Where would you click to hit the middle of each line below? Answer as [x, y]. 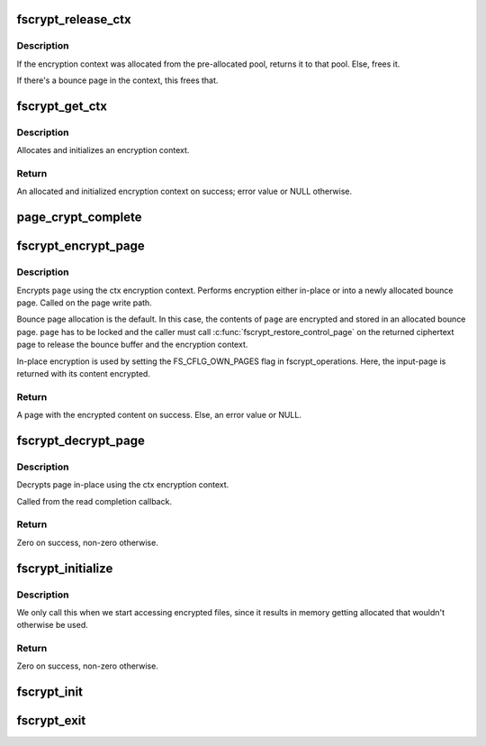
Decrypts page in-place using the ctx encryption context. [123, 485]
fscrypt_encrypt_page [81, 246]
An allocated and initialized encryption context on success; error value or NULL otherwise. [184, 191]
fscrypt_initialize [65, 568]
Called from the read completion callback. [94, 501]
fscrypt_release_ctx [74, 19]
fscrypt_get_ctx [62, 106]
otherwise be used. [53, 625]
